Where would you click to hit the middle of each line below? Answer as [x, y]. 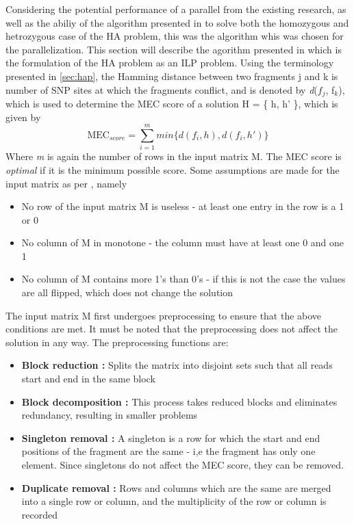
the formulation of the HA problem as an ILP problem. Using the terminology [170, 63]
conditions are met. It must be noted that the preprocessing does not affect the [172, 329]
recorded [39, 514]
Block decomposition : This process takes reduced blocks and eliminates [179, 401]
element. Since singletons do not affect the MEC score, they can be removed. [183, 465]
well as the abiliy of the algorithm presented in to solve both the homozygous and [177, 22]
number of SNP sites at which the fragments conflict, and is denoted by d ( [162, 89]
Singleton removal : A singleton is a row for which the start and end [171, 437]
